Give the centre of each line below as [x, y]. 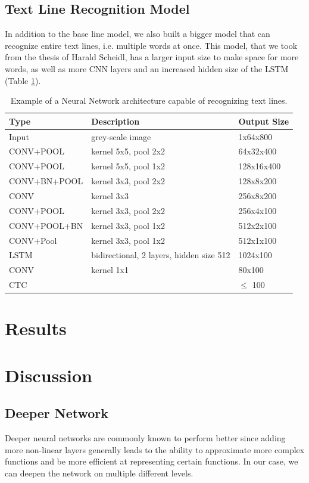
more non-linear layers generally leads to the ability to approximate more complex [155, 449]
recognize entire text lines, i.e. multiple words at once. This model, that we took [151, 45]
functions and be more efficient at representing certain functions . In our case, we [152, 461]
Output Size [264, 121]
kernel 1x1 [110, 270]
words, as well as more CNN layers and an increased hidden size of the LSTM [147, 68]
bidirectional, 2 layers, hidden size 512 [161, 255]
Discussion [49, 375]
